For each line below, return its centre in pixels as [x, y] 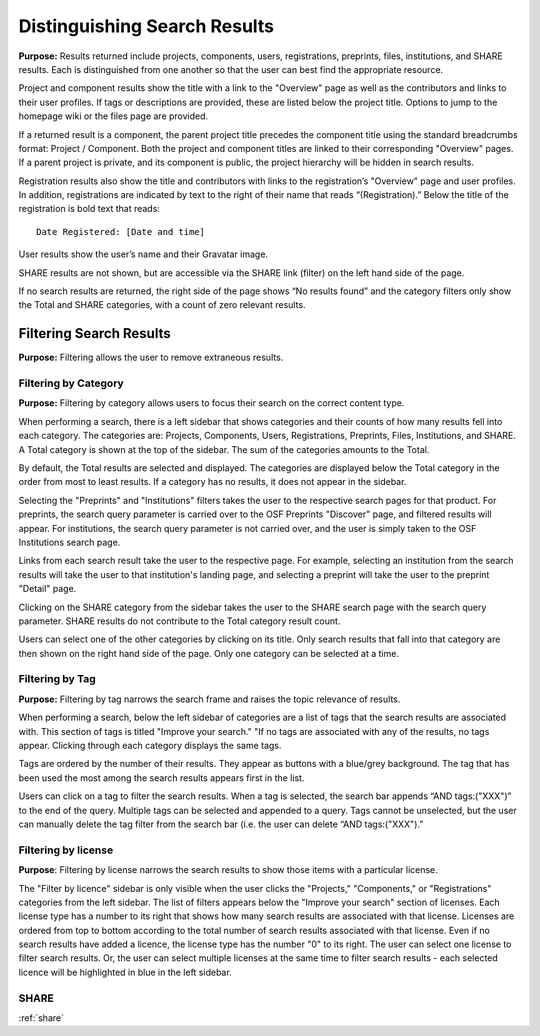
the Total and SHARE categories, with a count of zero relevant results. [162, 305]
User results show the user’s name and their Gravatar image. [143, 254]
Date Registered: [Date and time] [120, 231]
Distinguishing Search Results [146, 26]
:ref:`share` [41, 1017]
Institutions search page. [69, 542]
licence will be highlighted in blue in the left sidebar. [125, 972]
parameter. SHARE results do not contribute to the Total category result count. [179, 621]
